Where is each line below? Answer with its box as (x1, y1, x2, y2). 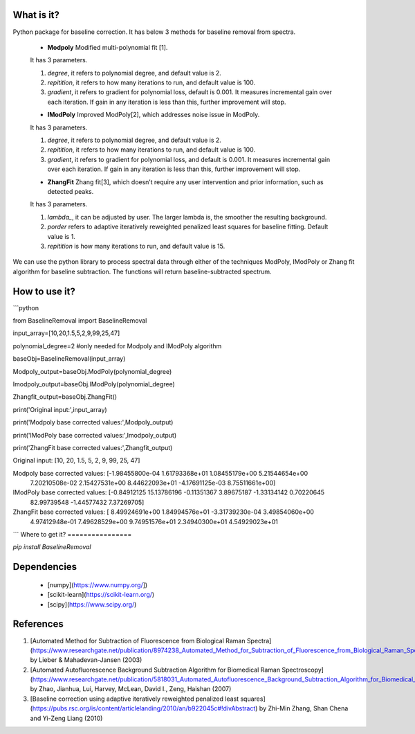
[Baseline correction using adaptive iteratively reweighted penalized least (30, 695, 239, 703)
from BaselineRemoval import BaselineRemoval (12, 316, 147, 325)
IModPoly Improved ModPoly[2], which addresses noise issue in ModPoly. (47, 111, 260, 119)
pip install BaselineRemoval (12, 543, 91, 551)
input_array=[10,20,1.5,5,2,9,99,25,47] (12, 329, 120, 337)
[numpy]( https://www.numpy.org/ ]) (47, 580, 148, 589)
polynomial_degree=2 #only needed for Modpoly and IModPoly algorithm (12, 341, 222, 350)
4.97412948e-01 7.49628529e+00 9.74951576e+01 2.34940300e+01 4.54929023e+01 (30, 517, 278, 526)
